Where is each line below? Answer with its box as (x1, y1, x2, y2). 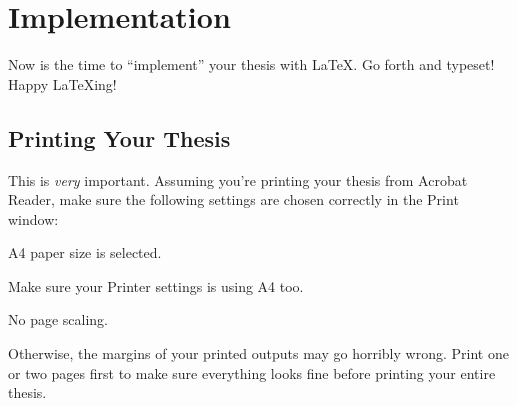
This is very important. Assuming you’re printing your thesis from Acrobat (8, 169, 468, 190)
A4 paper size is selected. (8, 242, 162, 263)
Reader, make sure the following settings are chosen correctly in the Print (8, 189, 459, 210)
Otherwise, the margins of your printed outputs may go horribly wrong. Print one (8, 343, 509, 364)
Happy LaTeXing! (8, 73, 117, 94)
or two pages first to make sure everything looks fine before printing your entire (8, 362, 496, 383)
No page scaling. (8, 309, 109, 330)
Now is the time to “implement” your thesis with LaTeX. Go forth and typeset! (8, 54, 495, 75)
